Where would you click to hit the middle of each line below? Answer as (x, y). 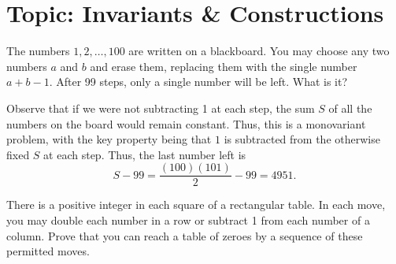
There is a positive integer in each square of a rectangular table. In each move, (196, 205)
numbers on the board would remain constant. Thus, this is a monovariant (186, 123)
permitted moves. (48, 251)
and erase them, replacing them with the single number (224, 66)
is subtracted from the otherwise (302, 139)
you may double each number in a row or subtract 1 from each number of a (188, 219)
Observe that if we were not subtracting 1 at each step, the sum (161, 108)
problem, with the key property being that (109, 139)
